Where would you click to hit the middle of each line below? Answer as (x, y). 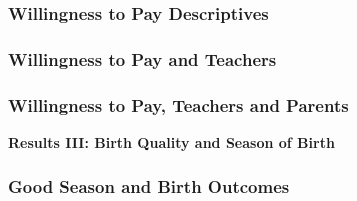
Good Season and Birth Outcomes (149, 186)
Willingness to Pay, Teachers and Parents (178, 104)
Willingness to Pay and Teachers (142, 58)
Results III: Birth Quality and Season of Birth (171, 141)
